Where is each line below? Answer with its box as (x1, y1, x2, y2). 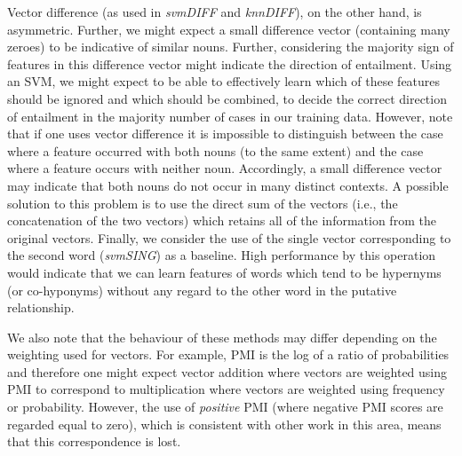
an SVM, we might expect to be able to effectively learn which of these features (7, 72, 441, 90)
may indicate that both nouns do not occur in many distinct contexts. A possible (7, 176, 449, 194)
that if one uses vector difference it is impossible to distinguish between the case (7, 124, 443, 143)
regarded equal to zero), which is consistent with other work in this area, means (7, 414, 442, 433)
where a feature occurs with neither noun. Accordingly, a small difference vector (7, 159, 442, 177)
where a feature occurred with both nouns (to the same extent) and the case (7, 141, 424, 160)
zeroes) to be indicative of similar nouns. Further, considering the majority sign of (7, 37, 454, 56)
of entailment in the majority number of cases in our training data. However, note (7, 106, 453, 125)
